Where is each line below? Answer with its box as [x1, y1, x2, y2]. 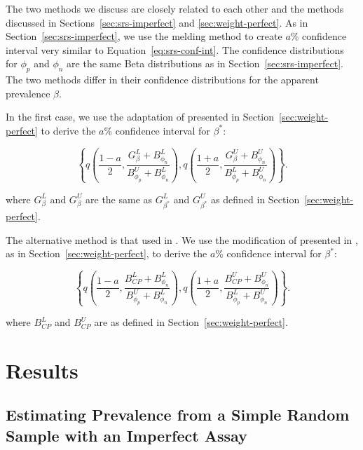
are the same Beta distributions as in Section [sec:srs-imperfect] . [67, 56, 343, 71]
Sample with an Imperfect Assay [6, 424, 247, 446]
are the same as [85, 191, 153, 206]
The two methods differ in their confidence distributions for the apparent [6, 72, 319, 87]
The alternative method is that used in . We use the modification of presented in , [6, 232, 358, 247]
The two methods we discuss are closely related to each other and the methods [6, 1, 344, 15]
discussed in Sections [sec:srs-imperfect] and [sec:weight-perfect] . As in [6, 15, 308, 29]
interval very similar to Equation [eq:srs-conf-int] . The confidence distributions [6, 42, 344, 57]
